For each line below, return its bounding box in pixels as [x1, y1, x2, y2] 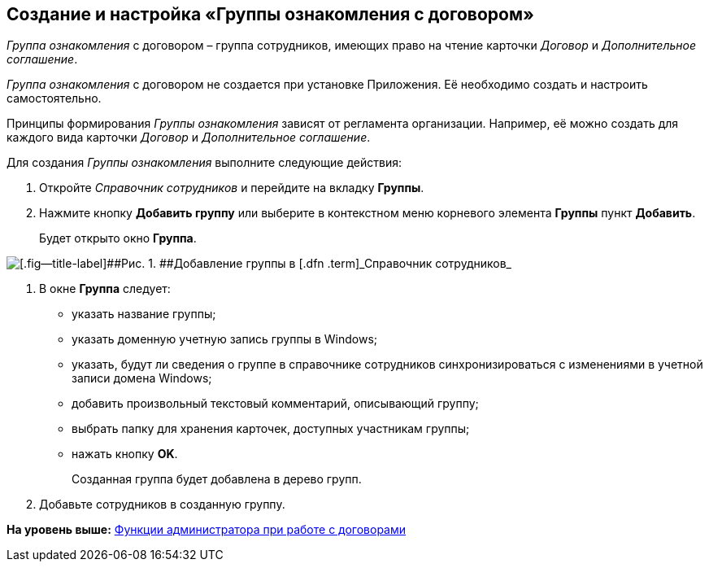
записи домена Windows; [72, 371, 212, 386]
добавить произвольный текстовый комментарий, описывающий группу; [72, 396, 479, 411]
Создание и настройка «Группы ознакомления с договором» [7, 4, 534, 24]
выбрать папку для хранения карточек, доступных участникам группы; [72, 422, 470, 436]
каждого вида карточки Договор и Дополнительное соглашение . [7, 130, 371, 145]
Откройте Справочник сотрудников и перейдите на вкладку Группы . [39, 181, 424, 195]
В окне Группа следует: [39, 282, 171, 296]
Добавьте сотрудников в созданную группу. [39, 497, 285, 512]
